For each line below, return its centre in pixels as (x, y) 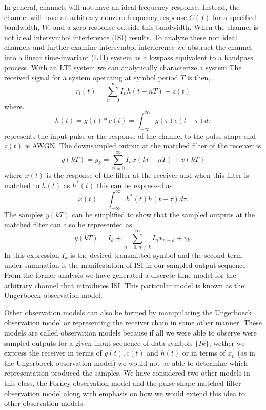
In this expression (32, 255)
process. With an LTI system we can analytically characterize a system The (123, 67)
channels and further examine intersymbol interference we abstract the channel (128, 47)
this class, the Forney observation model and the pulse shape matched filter (123, 383)
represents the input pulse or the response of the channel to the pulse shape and (130, 135)
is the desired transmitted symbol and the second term (156, 255)
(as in (246, 353)
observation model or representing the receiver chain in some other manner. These (133, 322)
